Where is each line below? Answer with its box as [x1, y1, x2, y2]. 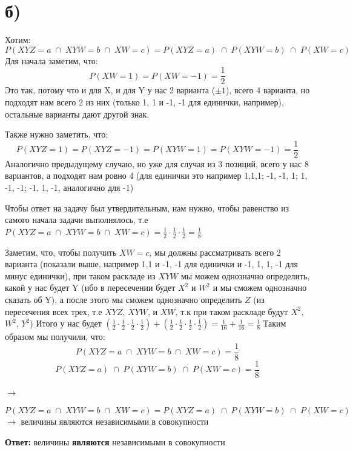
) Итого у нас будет [30, 317, 102, 330]
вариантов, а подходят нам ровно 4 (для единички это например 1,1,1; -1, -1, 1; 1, [5, 169, 308, 182]
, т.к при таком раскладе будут [175, 305, 288, 317]
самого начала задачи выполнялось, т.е [5, 213, 148, 226]
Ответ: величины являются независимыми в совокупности [5, 436, 225, 448]
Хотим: [5, 33, 31, 46]
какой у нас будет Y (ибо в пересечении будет [5, 281, 176, 294]
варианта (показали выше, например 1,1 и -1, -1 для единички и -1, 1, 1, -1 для [5, 258, 298, 270]
